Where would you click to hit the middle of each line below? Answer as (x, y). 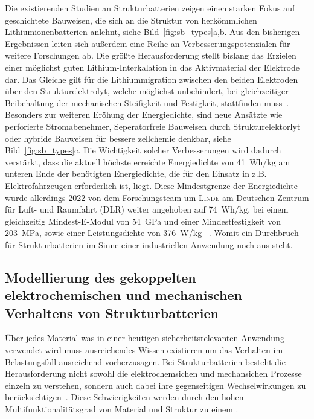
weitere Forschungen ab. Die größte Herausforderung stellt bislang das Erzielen (151, 55)
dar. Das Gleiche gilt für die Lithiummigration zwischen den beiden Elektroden (152, 79)
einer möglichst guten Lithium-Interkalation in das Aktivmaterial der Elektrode (152, 67)
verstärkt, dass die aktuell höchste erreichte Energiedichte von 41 (125, 162)
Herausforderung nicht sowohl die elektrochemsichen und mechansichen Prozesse (153, 373)
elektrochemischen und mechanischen (123, 295)
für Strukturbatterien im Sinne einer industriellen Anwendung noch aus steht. (149, 244)
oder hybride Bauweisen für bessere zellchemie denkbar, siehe (118, 138)
